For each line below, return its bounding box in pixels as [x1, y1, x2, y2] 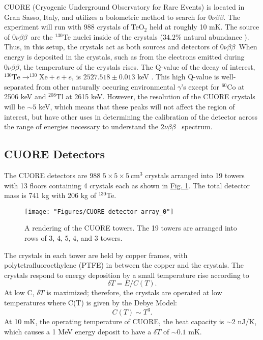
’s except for [181, 81, 220, 92]
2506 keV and [4, 91, 46, 102]
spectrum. [182, 121, 213, 132]
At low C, [4, 287, 35, 298]
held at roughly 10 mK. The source [149, 21, 259, 32]
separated [4, 81, 34, 92]
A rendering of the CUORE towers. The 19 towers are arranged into [24, 222, 237, 233]
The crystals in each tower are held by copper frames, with [4, 249, 188, 260]
